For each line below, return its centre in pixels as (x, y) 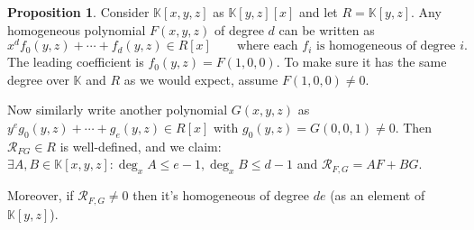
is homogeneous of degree (386, 46)
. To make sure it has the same (361, 62)
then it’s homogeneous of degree (221, 195)
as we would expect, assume (201, 79)
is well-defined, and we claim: (141, 146)
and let (319, 12)
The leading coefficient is (76, 62)
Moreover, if (41, 195)
